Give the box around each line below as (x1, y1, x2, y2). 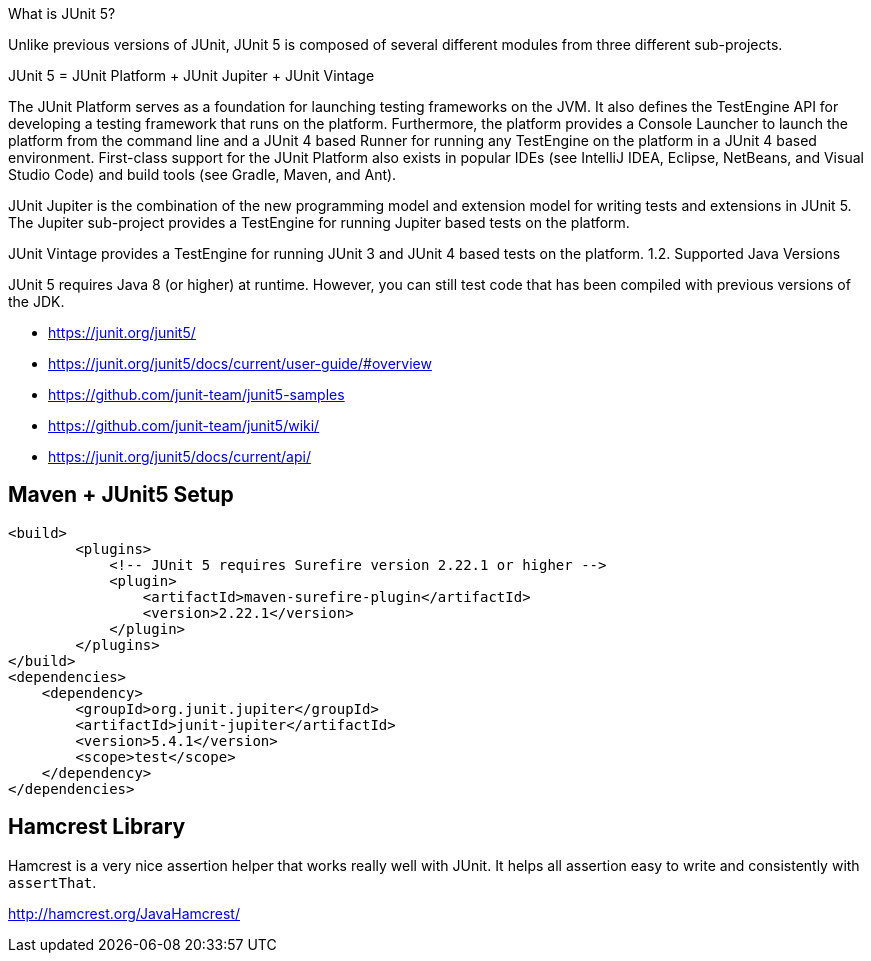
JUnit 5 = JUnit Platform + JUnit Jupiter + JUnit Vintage (8, 67, 375, 84)
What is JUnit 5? (8, 5, 116, 22)
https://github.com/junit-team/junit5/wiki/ (48, 417, 320, 434)
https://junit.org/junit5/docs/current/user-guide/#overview (48, 355, 432, 372)
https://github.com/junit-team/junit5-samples (48, 386, 345, 403)
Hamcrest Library (8, 814, 186, 840)
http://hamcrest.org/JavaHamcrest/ (8, 904, 240, 922)
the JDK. (8, 293, 65, 310)
